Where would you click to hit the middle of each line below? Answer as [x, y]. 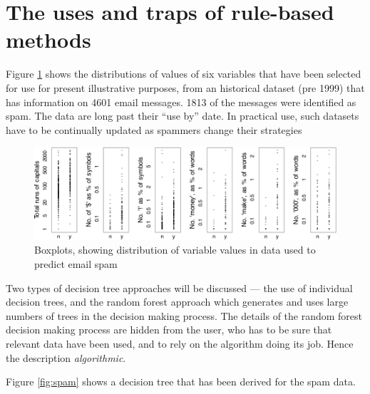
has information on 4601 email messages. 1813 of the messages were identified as [181, 102]
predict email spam [76, 264]
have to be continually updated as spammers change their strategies [154, 129]
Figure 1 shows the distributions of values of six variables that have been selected [184, 74]
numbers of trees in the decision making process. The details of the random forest [184, 315]
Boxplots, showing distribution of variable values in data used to [175, 250]
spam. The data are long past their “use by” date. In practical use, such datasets [183, 116]
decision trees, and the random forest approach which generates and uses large [177, 302]
